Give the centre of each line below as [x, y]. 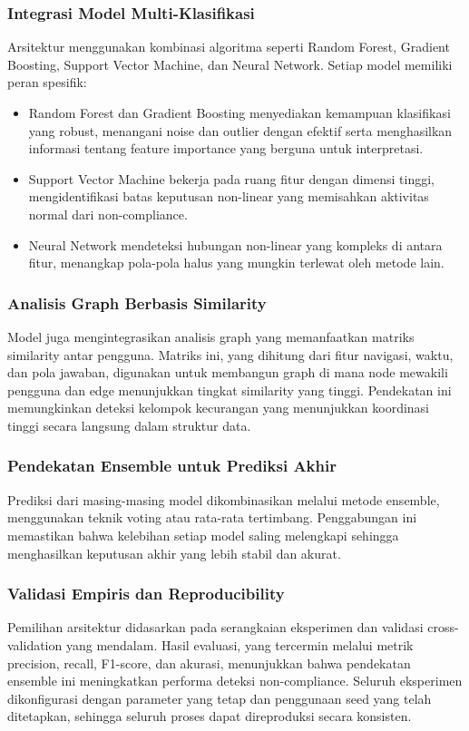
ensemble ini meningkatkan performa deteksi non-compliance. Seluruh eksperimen [235, 681]
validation [35, 644]
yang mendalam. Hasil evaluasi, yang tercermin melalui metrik [239, 644]
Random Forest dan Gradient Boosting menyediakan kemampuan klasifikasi [239, 112]
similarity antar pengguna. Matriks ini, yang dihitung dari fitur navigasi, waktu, [230, 354]
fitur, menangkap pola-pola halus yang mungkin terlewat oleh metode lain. [236, 263]
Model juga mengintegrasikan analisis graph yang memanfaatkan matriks [211, 336]
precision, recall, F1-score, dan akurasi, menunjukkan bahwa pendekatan [209, 663]
